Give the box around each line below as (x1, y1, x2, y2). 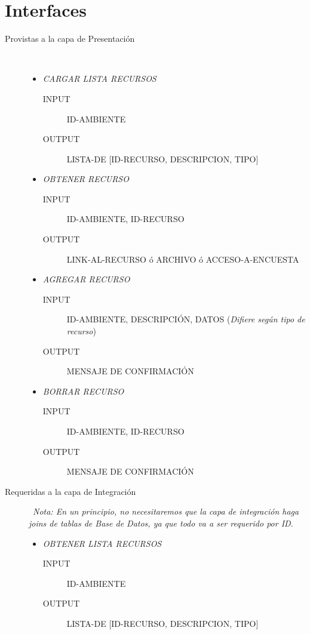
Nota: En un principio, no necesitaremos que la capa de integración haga (33, 505, 299, 518)
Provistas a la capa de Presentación (5, 32, 135, 45)
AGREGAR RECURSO (42, 273, 130, 285)
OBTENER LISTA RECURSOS (42, 537, 162, 549)
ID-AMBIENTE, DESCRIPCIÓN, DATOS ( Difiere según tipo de (66, 313, 305, 325)
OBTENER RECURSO (42, 173, 129, 185)
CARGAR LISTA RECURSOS (42, 72, 156, 85)
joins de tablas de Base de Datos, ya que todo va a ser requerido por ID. (29, 516, 293, 529)
